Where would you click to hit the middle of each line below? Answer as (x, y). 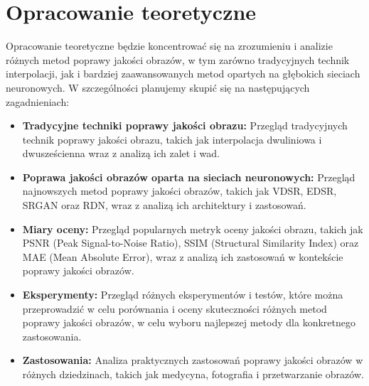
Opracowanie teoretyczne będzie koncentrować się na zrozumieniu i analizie (169, 46)
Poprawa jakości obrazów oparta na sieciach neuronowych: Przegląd (189, 177)
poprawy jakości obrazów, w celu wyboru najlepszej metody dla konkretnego (189, 322)
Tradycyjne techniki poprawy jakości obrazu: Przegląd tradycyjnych (185, 125)
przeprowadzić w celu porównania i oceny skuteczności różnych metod (175, 308)
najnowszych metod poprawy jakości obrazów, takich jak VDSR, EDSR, (180, 191)
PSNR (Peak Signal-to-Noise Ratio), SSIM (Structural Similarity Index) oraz (191, 243)
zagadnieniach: (38, 101)
